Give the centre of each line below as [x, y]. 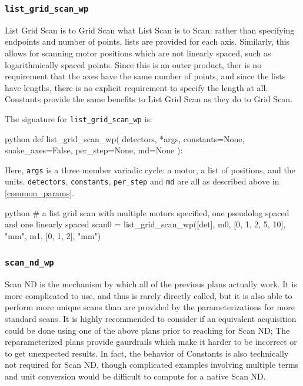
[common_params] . [39, 193]
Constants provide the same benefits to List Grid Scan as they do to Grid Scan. [149, 99]
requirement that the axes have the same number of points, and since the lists [145, 76]
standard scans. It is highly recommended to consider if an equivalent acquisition [151, 319]
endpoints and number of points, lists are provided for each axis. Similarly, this [147, 41]
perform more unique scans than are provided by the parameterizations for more [150, 307]
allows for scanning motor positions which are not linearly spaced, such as [138, 53]
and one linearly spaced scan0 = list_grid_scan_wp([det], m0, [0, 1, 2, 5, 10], [145, 224]
